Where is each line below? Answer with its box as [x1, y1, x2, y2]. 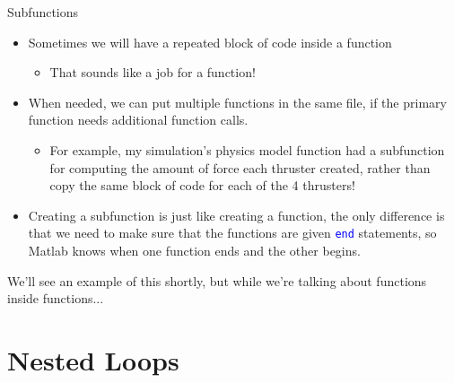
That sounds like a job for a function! [49, 63, 256, 82]
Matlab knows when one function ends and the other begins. [28, 241, 361, 259]
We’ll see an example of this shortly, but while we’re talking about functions [7, 271, 427, 290]
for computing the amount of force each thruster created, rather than [49, 158, 431, 177]
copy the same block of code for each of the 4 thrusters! [49, 176, 355, 195]
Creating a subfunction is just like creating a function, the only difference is [28, 205, 445, 224]
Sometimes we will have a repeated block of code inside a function [28, 32, 392, 51]
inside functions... [7, 289, 104, 308]
